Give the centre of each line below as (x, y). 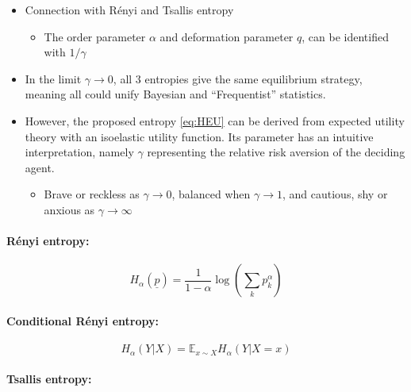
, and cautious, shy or (335, 194)
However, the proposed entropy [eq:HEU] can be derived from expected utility (215, 120)
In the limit (53, 78)
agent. (40, 167)
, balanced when (211, 194)
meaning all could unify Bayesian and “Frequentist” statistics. (175, 94)
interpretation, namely (79, 152)
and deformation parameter (227, 36)
